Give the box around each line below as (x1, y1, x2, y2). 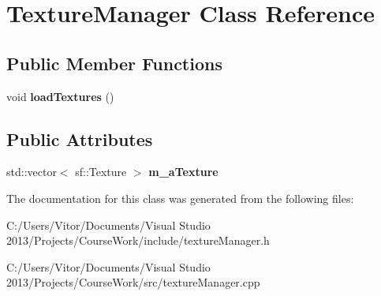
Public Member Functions (6, 51, 222, 75)
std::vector (6, 163, 57, 180)
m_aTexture (148, 163, 219, 180)
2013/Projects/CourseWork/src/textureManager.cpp (6, 274, 260, 290)
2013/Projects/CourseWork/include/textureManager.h (6, 232, 270, 249)
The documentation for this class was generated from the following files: (6, 189, 354, 206)
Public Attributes (6, 126, 153, 151)
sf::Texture (75, 163, 127, 180)
